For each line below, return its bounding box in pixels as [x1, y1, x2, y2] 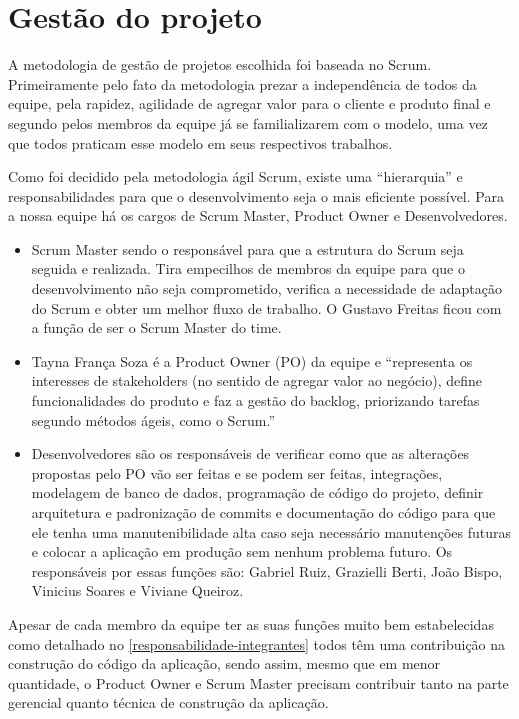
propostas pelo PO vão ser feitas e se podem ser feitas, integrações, [31, 462, 443, 483]
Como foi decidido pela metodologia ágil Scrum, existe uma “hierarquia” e [8, 166, 463, 187]
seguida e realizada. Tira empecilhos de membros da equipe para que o [31, 258, 465, 279]
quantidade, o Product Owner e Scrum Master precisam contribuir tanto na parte [8, 672, 509, 693]
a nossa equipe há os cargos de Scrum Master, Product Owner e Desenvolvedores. [8, 205, 508, 226]
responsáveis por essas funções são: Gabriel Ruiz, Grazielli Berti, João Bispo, [31, 560, 503, 581]
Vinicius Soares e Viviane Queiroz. [31, 580, 244, 601]
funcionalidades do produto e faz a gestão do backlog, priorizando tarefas [31, 390, 480, 411]
